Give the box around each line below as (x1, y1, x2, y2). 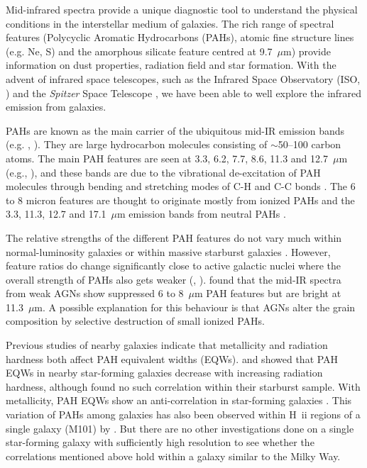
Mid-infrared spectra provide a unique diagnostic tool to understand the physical (6, 2, 358, 16)
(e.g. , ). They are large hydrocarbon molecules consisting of (6, 137, 268, 152)
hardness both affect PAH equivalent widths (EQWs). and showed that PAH (6, 351, 339, 366)
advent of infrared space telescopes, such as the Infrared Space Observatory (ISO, (6, 71, 361, 86)
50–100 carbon (278, 137, 341, 152)
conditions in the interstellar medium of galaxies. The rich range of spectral (6, 16, 334, 30)
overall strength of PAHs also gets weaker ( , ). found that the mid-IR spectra (6, 272, 341, 286)
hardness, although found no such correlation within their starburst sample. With (6, 379, 361, 394)
